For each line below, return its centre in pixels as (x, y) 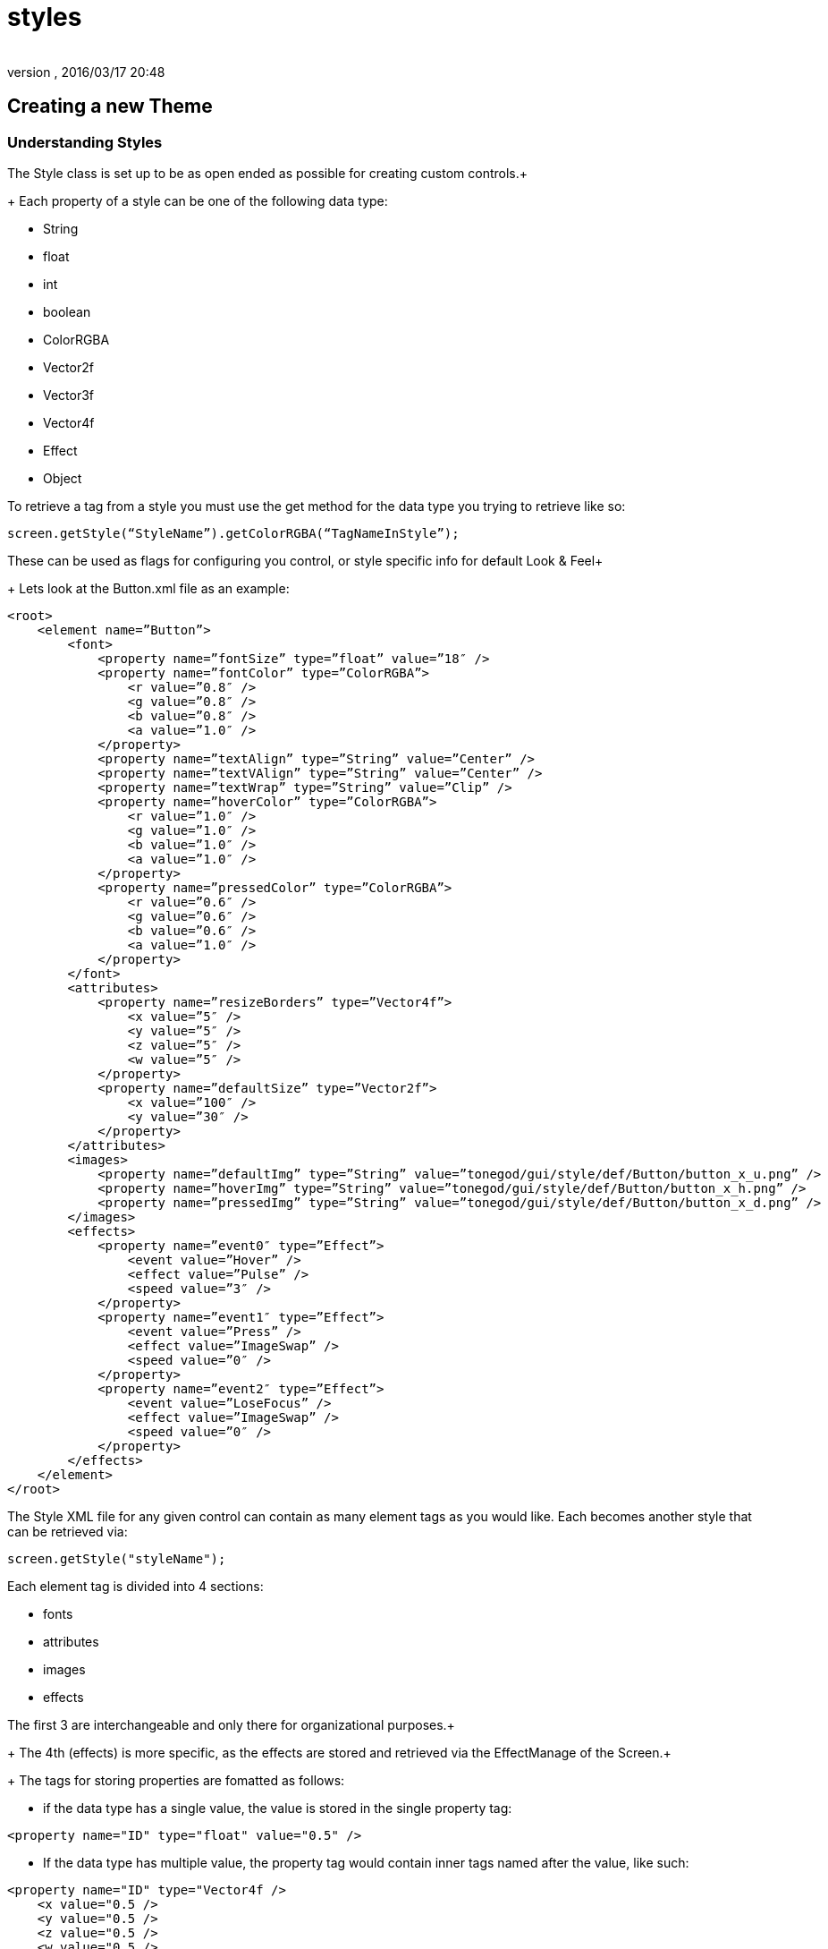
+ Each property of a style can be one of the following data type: (198, 200)
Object (63, 478)
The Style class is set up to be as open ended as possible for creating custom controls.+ (268, 173)
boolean (67, 311)
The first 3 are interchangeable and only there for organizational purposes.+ (231, 1724)
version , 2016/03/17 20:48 (86, 72)
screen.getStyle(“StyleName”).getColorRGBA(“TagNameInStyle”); (233, 533)
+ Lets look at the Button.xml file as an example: (148, 588)
